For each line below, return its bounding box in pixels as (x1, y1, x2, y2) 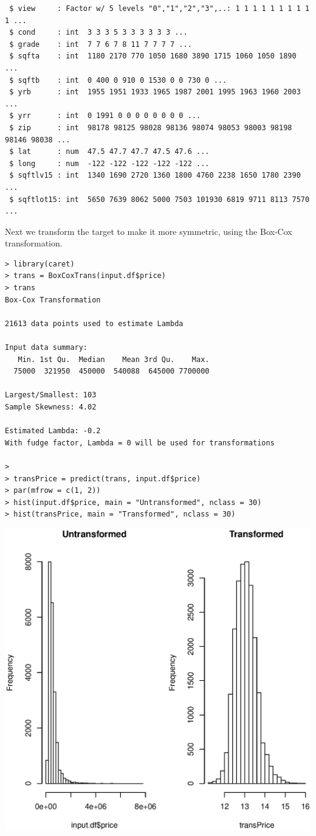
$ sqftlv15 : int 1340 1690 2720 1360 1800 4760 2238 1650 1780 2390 (9, 171, 301, 180)
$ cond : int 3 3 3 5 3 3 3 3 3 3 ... (9, 28, 188, 37)
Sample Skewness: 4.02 (5, 403, 97, 411)
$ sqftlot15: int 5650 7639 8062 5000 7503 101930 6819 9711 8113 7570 (9, 195, 310, 204)
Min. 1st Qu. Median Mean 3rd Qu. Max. (18, 355, 210, 364)
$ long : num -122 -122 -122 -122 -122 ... (9, 159, 210, 168)
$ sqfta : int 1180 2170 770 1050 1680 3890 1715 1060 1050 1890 (9, 52, 297, 61)
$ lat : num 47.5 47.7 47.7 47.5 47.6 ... (9, 147, 210, 156)
